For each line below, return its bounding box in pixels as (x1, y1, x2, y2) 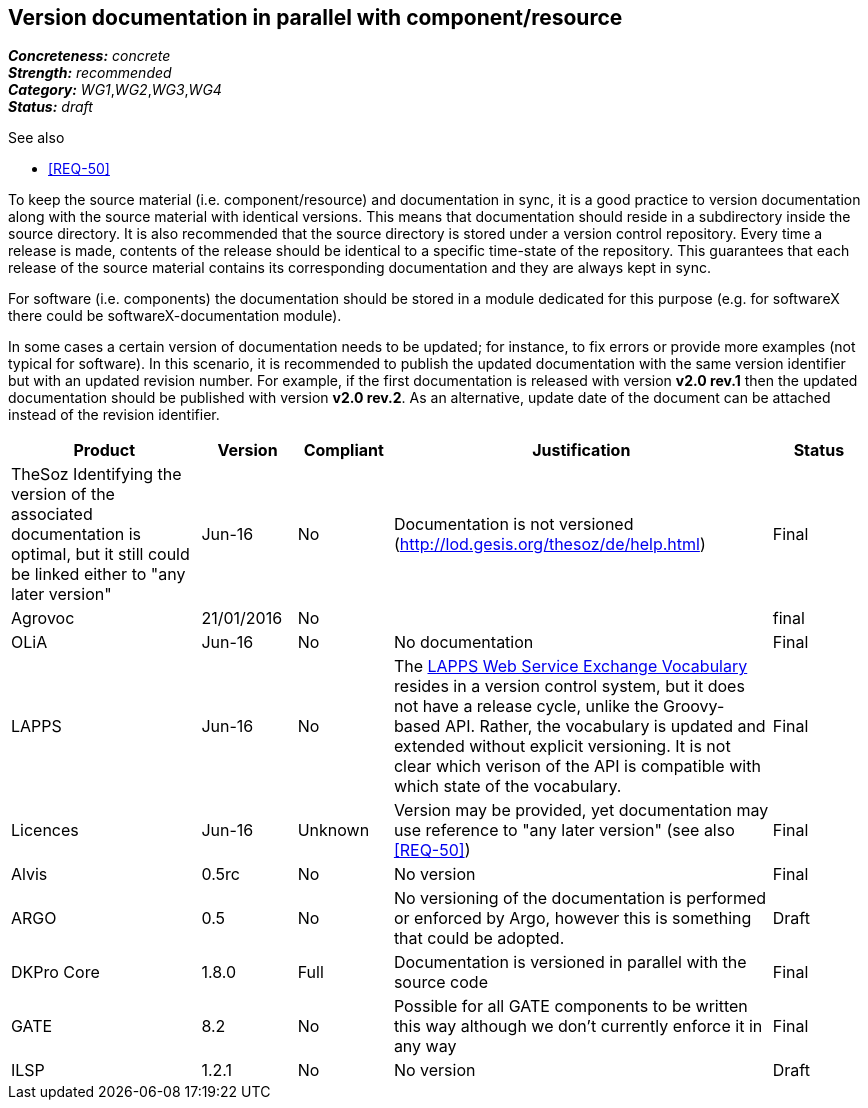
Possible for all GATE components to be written (393, 996, 748, 1017)
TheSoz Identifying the (11, 464, 182, 485)
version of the (11, 484, 115, 505)
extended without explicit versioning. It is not (393, 736, 731, 757)
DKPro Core (11, 962, 100, 983)
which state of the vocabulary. (393, 776, 622, 797)
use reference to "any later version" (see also (393, 820, 735, 841)
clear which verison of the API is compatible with (393, 756, 761, 777)
